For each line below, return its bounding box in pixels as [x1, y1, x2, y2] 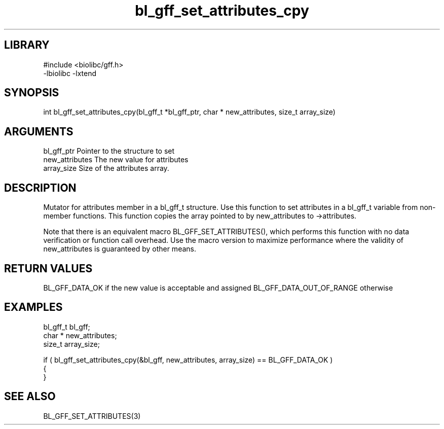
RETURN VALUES [4, 262, 93, 275]
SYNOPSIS [4, 86, 59, 99]
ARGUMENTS [4, 125, 73, 138]
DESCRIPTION [4, 181, 77, 194]
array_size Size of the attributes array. [43, 164, 169, 173]
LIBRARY [4, 39, 50, 52]
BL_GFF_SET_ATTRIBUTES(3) [43, 411, 141, 420]
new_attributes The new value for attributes [43, 155, 189, 164]
